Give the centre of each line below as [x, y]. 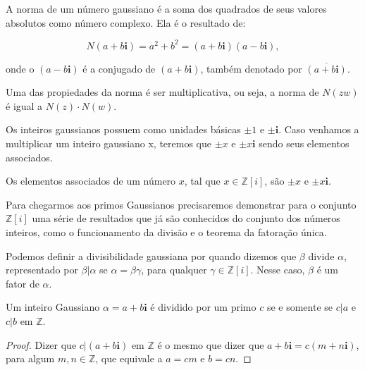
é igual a [24, 105]
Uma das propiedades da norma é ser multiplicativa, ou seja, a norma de [162, 92]
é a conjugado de [119, 68]
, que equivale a [129, 358]
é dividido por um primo [203, 307]
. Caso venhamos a [319, 129]
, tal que [202, 181]
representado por [42, 270]
